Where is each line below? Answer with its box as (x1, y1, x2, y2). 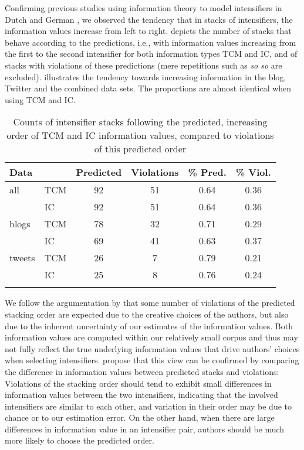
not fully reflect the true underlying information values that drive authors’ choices (5, 342, 300, 354)
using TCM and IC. (5, 93, 76, 105)
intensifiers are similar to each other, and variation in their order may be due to (5, 400, 292, 412)
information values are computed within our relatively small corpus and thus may (5, 331, 298, 343)
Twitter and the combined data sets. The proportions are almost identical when (5, 82, 292, 94)
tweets (9, 251, 35, 265)
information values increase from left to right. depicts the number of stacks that (5, 25, 292, 37)
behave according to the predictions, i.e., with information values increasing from (5, 36, 296, 48)
